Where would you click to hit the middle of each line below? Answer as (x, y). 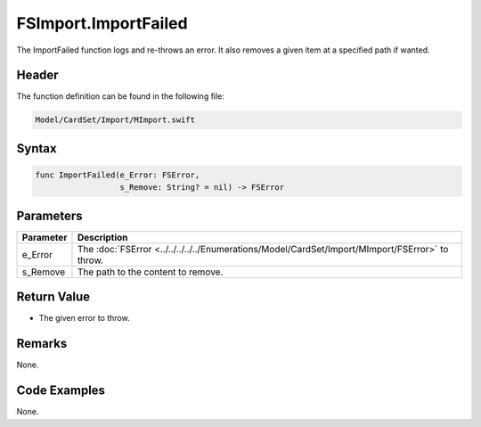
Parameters (49, 215)
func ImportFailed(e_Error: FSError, (118, 175)
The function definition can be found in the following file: (120, 96)
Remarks (42, 344)
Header (37, 75)
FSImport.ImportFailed (102, 23)
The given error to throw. (84, 318)
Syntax (37, 148)
